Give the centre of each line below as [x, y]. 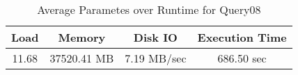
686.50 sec [242, 58]
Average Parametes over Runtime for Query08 [149, 9]
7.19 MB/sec [156, 58]
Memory [82, 37]
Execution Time [242, 37]
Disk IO [155, 37]
